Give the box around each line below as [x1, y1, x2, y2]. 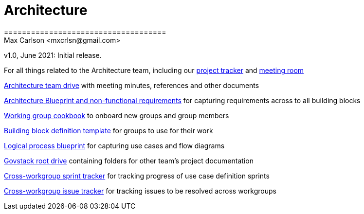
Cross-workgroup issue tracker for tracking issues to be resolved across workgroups [4, 186, 276, 195]
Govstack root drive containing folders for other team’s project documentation [4, 156, 254, 165]
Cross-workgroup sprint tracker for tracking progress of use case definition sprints [4, 171, 270, 180]
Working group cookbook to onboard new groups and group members [4, 111, 229, 120]
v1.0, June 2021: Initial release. [4, 51, 102, 59]
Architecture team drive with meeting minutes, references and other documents [4, 81, 259, 89]
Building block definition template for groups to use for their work [4, 126, 213, 135]
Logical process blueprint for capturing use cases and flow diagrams [4, 141, 225, 150]
